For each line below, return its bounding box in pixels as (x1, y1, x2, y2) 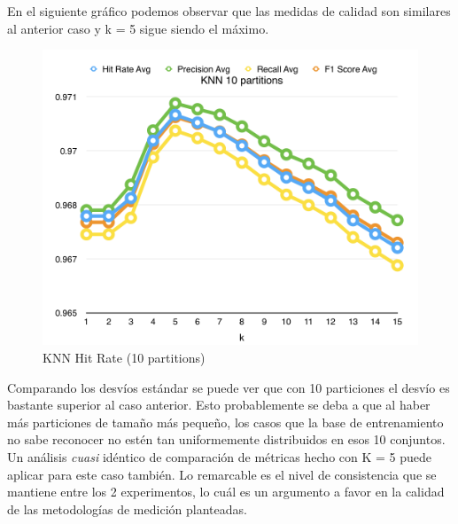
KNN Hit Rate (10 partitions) (43, 348, 206, 367)
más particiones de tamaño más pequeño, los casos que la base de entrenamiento (7, 412, 444, 431)
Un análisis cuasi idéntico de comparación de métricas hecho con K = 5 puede (7, 448, 432, 465)
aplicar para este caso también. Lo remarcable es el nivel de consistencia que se (7, 465, 437, 483)
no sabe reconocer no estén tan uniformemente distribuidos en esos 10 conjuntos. (7, 430, 446, 449)
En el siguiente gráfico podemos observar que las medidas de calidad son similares (7, 2, 451, 20)
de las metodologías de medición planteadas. (7, 499, 247, 518)
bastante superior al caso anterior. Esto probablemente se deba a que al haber (7, 395, 431, 414)
